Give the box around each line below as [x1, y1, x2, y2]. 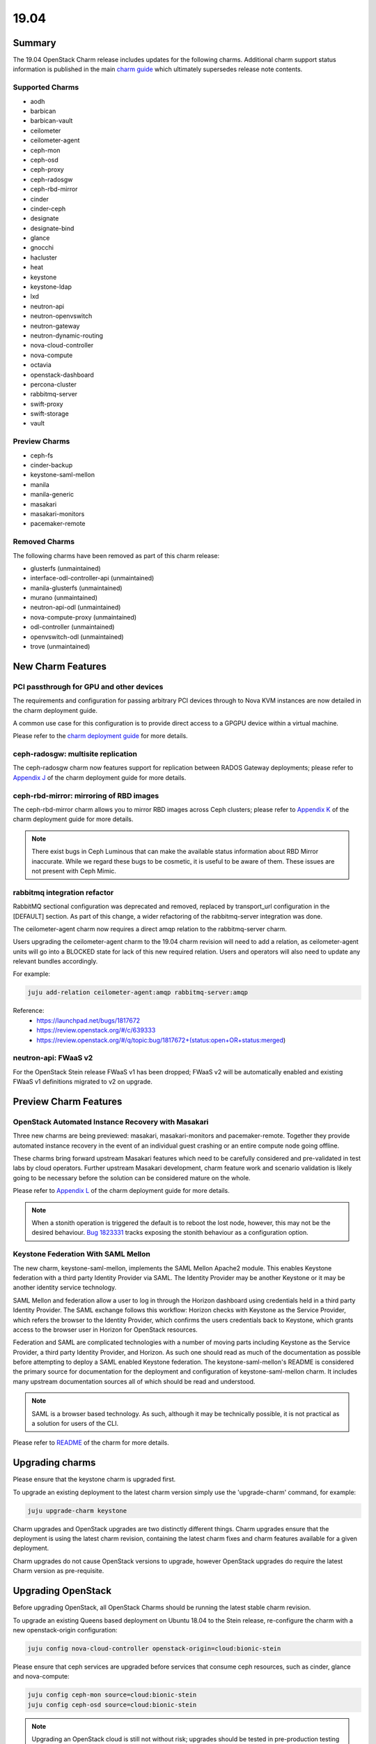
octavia [30, 361, 52, 369]
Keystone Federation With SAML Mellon [13, 1249, 151, 1259]
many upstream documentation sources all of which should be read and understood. [13, 1377, 256, 1385]
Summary [13, 37, 56, 49]
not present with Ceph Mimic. [31, 866, 116, 875]
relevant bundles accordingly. [13, 957, 98, 965]
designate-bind [30, 224, 75, 232]
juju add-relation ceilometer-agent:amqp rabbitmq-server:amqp [27, 988, 249, 997]
